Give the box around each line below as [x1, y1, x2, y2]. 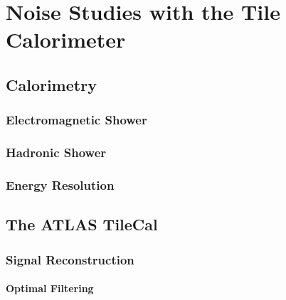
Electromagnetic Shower [6, 111, 147, 129]
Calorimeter [6, 25, 126, 54]
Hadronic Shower [6, 144, 107, 161]
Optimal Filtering [6, 281, 94, 296]
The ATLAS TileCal [6, 213, 158, 235]
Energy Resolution [6, 176, 115, 193]
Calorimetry [6, 73, 97, 95]
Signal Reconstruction [6, 250, 134, 268]
